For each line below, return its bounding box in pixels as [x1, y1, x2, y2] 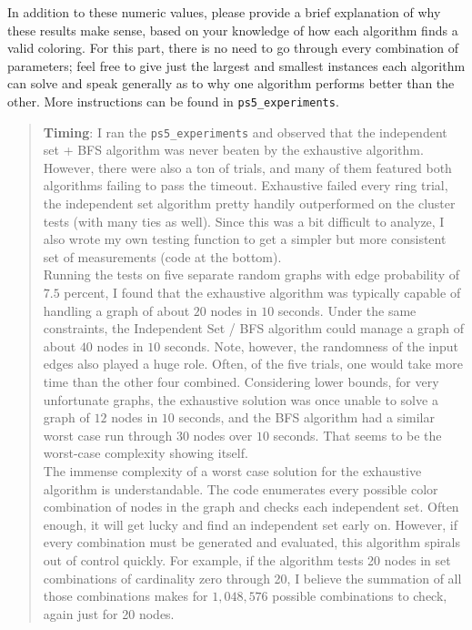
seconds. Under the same [277, 300, 417, 320]
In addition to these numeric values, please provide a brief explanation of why [7, 3, 441, 21]
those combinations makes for [43, 586, 208, 605]
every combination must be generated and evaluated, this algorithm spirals [43, 533, 460, 552]
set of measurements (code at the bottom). [43, 247, 282, 266]
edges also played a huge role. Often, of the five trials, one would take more [43, 354, 463, 373]
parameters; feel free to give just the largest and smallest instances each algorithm [7, 56, 466, 75]
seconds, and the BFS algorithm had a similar [178, 408, 435, 427]
